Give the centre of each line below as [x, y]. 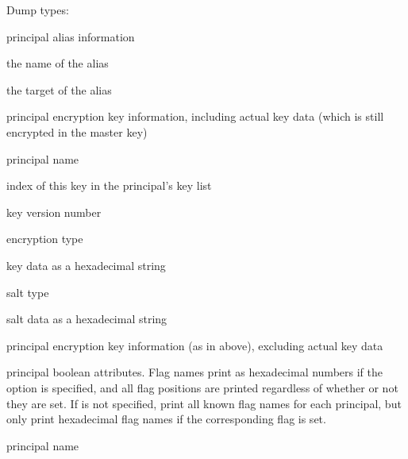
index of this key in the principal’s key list [109, 185]
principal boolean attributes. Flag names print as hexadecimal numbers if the [194, 372]
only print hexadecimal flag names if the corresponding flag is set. [166, 419]
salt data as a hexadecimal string [87, 319]
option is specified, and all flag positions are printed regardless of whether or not [202, 387]
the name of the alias [58, 63]
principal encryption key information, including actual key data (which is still [195, 116]
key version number [54, 212]
